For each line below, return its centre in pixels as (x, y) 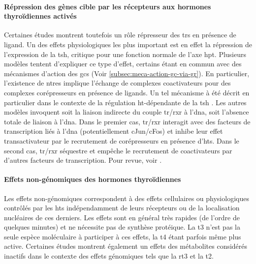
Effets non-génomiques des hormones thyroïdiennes (93, 179)
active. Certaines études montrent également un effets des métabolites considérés (126, 246)
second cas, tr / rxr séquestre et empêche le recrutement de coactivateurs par (118, 150)
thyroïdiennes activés (40, 16)
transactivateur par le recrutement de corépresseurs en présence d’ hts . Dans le (122, 140)
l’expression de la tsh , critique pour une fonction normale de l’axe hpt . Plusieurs (125, 54)
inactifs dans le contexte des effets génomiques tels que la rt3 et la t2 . (109, 256)
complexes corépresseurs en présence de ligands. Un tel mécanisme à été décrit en (127, 92)
